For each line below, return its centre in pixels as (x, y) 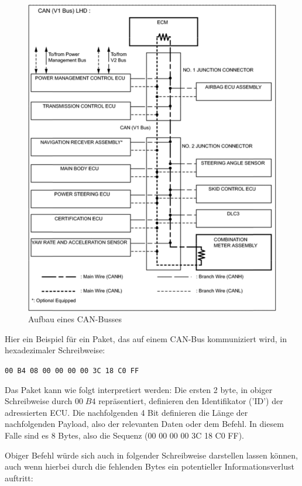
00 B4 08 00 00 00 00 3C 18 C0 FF (72, 370)
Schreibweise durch (39, 401)
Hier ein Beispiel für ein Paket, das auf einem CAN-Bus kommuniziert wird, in (146, 338)
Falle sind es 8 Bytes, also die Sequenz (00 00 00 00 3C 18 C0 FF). (124, 435)
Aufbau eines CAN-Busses (75, 319)
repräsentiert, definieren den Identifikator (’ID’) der (191, 401)
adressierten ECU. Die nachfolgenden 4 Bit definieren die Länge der (126, 412)
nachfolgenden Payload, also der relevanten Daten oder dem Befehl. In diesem (144, 424)
